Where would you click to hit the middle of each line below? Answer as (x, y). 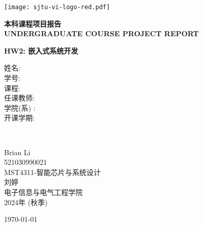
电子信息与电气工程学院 (43, 192)
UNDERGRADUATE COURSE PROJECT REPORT (102, 33)
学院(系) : (20, 107)
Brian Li (17, 152)
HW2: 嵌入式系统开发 (41, 50)
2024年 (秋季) (26, 202)
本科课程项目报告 (33, 23)
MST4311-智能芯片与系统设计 (53, 172)
